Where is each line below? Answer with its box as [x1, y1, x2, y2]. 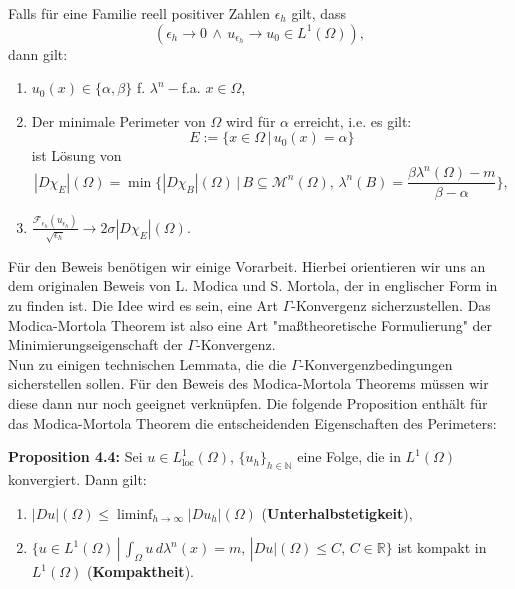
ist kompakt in [397, 537, 487, 558]
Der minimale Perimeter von [31, 110, 206, 131]
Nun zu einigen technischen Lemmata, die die [8, 353, 287, 374]
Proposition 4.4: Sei [8, 446, 143, 467]
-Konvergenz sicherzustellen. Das [291, 294, 491, 315]
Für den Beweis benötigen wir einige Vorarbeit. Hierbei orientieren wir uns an [8, 255, 486, 276]
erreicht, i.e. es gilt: [293, 110, 412, 131]
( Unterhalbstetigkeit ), [261, 502, 413, 523]
